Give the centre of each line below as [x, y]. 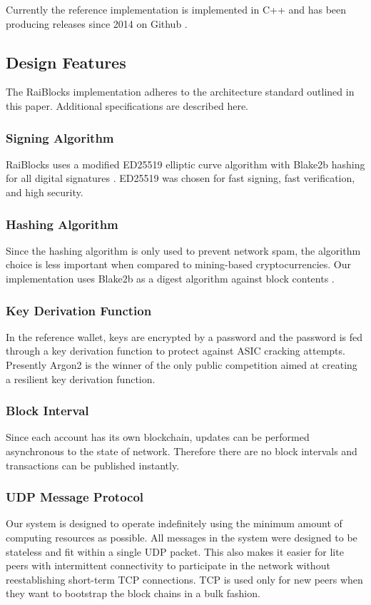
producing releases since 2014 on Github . [97, 23]
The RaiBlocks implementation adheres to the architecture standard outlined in [180, 92]
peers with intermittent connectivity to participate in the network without [168, 565]
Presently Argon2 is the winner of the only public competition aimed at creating [182, 364]
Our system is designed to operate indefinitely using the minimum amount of [174, 523]
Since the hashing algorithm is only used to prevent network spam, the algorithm [183, 250]
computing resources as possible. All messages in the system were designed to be [182, 537]
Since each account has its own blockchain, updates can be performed [158, 437]
